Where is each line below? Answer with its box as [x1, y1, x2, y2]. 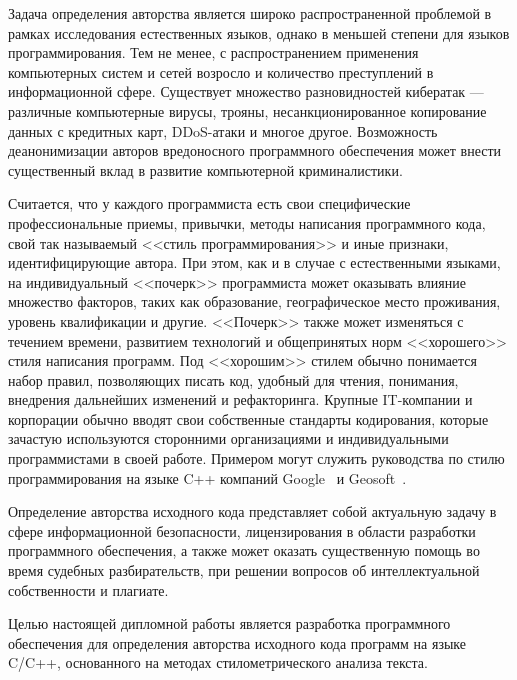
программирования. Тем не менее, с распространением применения [8, 42, 419, 63]
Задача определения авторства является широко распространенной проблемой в [8, 3, 492, 23]
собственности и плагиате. [8, 579, 169, 600]
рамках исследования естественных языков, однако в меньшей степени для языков [8, 22, 510, 43]
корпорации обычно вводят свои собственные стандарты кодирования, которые [8, 408, 489, 429]
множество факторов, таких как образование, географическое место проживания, [8, 291, 501, 312]
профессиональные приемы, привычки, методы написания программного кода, [8, 212, 486, 233]
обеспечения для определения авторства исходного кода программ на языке [8, 632, 466, 653]
